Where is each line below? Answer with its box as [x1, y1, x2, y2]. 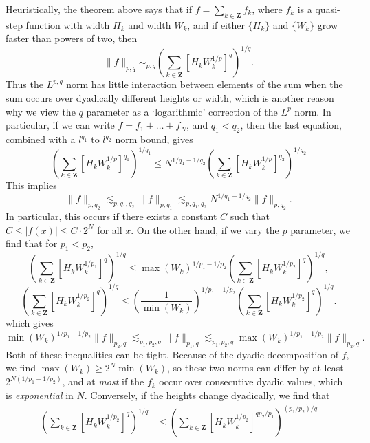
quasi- [315, 2, 340, 16]
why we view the [6, 104, 76, 118]
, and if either [187, 17, 245, 32]
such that [230, 209, 270, 223]
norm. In [294, 104, 331, 118]
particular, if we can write [6, 118, 115, 132]
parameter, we [290, 222, 350, 237]
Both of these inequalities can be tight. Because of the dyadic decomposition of [6, 347, 339, 361]
